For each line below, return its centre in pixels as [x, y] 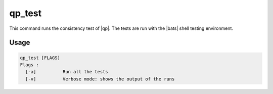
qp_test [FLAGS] [40, 58]
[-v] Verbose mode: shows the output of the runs [100, 79]
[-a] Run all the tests [67, 72]
